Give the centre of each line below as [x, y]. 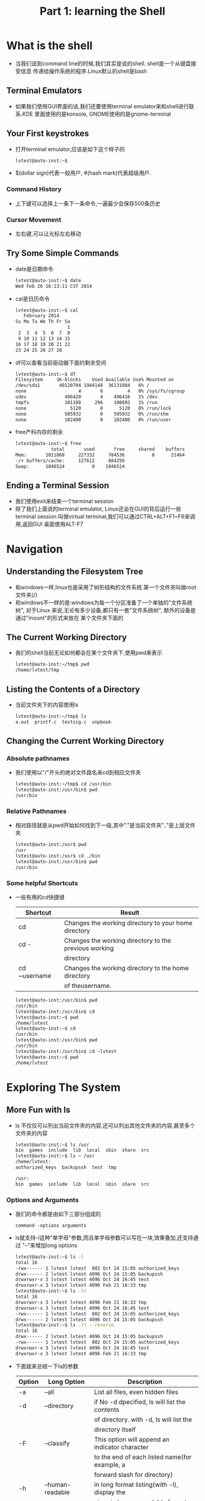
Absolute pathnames [38, 758]
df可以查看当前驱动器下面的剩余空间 [61, 362]
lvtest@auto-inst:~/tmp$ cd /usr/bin [63, 784]
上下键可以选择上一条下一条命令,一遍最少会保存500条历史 [88, 203]
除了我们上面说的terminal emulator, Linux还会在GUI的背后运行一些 [98, 509]
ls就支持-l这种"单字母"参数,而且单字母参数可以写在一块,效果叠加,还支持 [104, 1237]
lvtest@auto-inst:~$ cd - [48, 1029]
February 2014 [41, 316]
